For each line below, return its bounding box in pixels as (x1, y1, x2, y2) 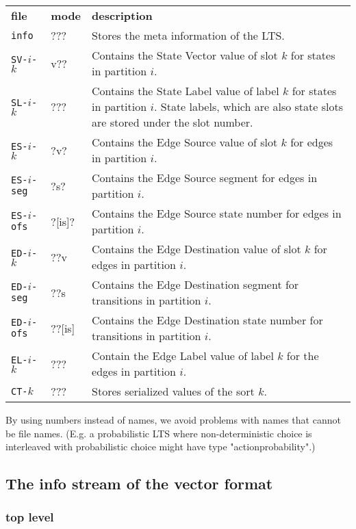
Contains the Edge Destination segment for (92, 276, 299, 292)
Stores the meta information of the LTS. (92, 27, 285, 43)
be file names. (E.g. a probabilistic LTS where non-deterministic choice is (5, 426, 312, 440)
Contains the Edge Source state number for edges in (92, 205, 342, 221)
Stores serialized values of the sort (92, 383, 255, 399)
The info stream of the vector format (5, 473, 273, 494)
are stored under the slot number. (92, 114, 253, 130)
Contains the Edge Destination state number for (92, 312, 323, 328)
